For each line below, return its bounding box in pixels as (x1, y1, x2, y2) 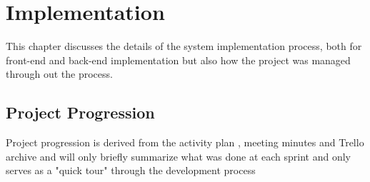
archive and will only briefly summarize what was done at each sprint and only (6, 148, 351, 163)
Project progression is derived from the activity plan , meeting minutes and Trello (6, 135, 364, 150)
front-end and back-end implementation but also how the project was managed (6, 52, 351, 67)
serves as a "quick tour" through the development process (6, 163, 256, 178)
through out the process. (6, 66, 113, 81)
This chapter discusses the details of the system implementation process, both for (6, 39, 362, 54)
